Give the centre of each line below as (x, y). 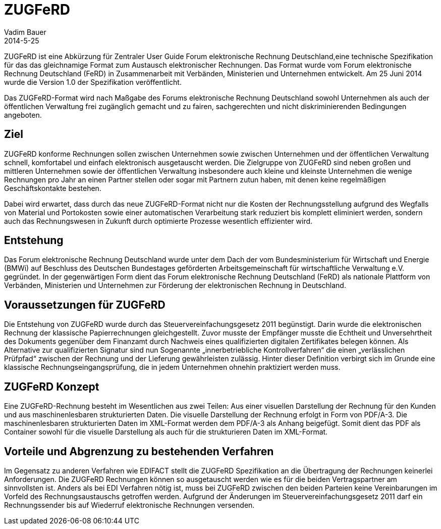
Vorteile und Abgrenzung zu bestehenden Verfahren (139, 451)
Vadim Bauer (25, 32)
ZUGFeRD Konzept (52, 387)
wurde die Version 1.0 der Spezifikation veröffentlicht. (93, 82)
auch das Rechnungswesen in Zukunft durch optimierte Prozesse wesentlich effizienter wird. (158, 221)
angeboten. (23, 115)
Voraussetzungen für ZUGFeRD (85, 305)
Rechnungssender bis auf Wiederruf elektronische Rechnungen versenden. (129, 505)
